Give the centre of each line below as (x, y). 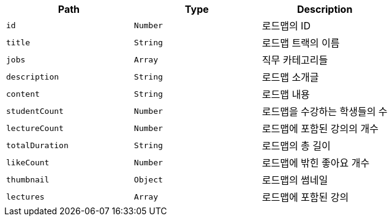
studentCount (35, 111)
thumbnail (28, 179)
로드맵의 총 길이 (296, 146)
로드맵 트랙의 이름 (301, 43)
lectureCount (35, 128)
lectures (25, 197)
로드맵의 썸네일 (295, 180)
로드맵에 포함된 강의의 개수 (320, 129)
